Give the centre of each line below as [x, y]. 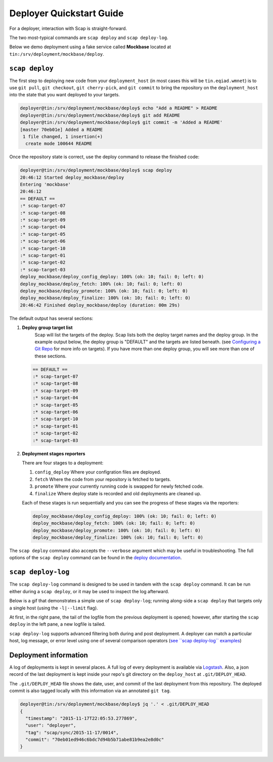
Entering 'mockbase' [45, 185]
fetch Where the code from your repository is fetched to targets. [103, 479]
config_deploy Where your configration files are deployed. [98, 472]
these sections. [51, 356]
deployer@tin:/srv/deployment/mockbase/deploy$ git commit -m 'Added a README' [121, 122]
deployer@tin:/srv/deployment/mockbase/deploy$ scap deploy [96, 170]
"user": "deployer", [51, 725]
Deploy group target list [47, 328]
